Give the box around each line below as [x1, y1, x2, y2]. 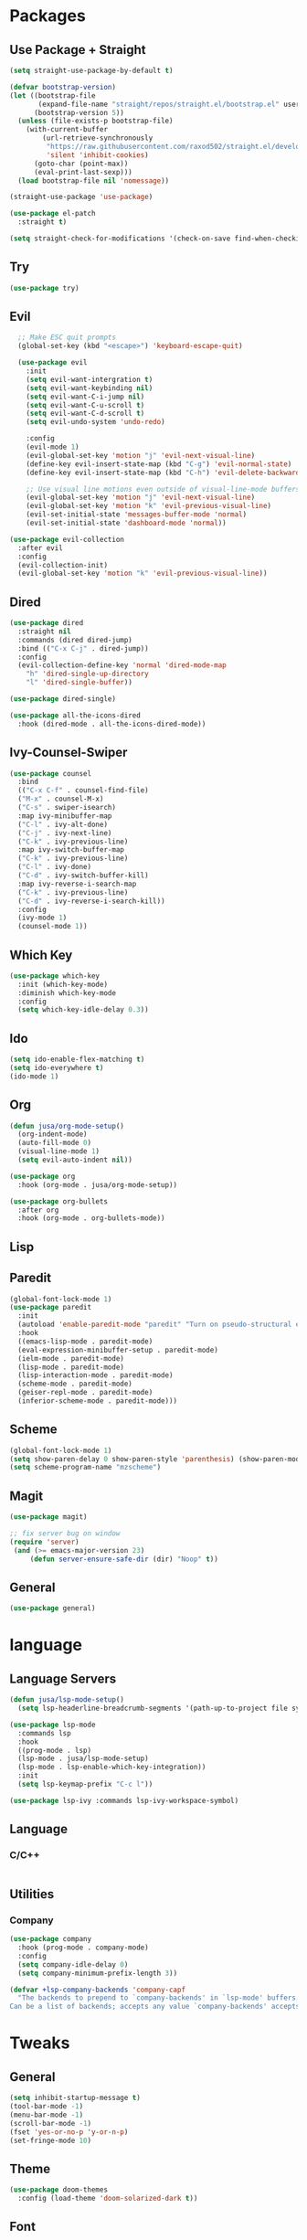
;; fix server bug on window [9, 1529, 121, 1538]
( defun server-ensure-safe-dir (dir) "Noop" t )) [29, 1555, 219, 1564]
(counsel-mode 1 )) [17, 922, 89, 931]
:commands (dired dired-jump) [17, 635, 132, 644]
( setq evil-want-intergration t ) [26, 375, 153, 384]
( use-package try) [9, 283, 79, 292]
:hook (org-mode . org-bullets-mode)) [17, 1214, 166, 1223]
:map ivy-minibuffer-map [17, 811, 112, 821]
